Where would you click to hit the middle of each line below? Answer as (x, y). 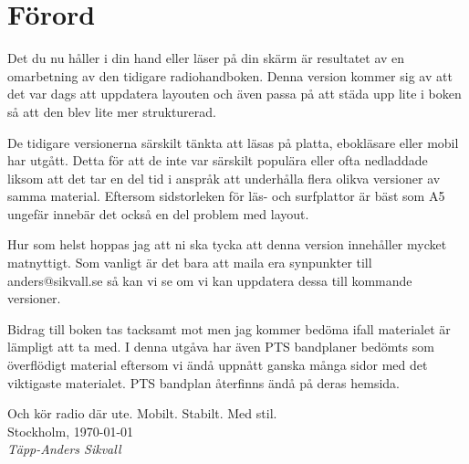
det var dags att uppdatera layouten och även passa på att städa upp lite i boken (234, 94)
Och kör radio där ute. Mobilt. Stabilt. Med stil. (142, 413)
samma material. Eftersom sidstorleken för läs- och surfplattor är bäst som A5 (226, 196)
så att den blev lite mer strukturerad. (112, 111)
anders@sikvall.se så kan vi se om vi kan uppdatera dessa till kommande (210, 280)
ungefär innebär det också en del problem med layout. (158, 213)
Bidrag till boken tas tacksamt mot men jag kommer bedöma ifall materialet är (229, 328)
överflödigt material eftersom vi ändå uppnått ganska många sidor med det (218, 365)
